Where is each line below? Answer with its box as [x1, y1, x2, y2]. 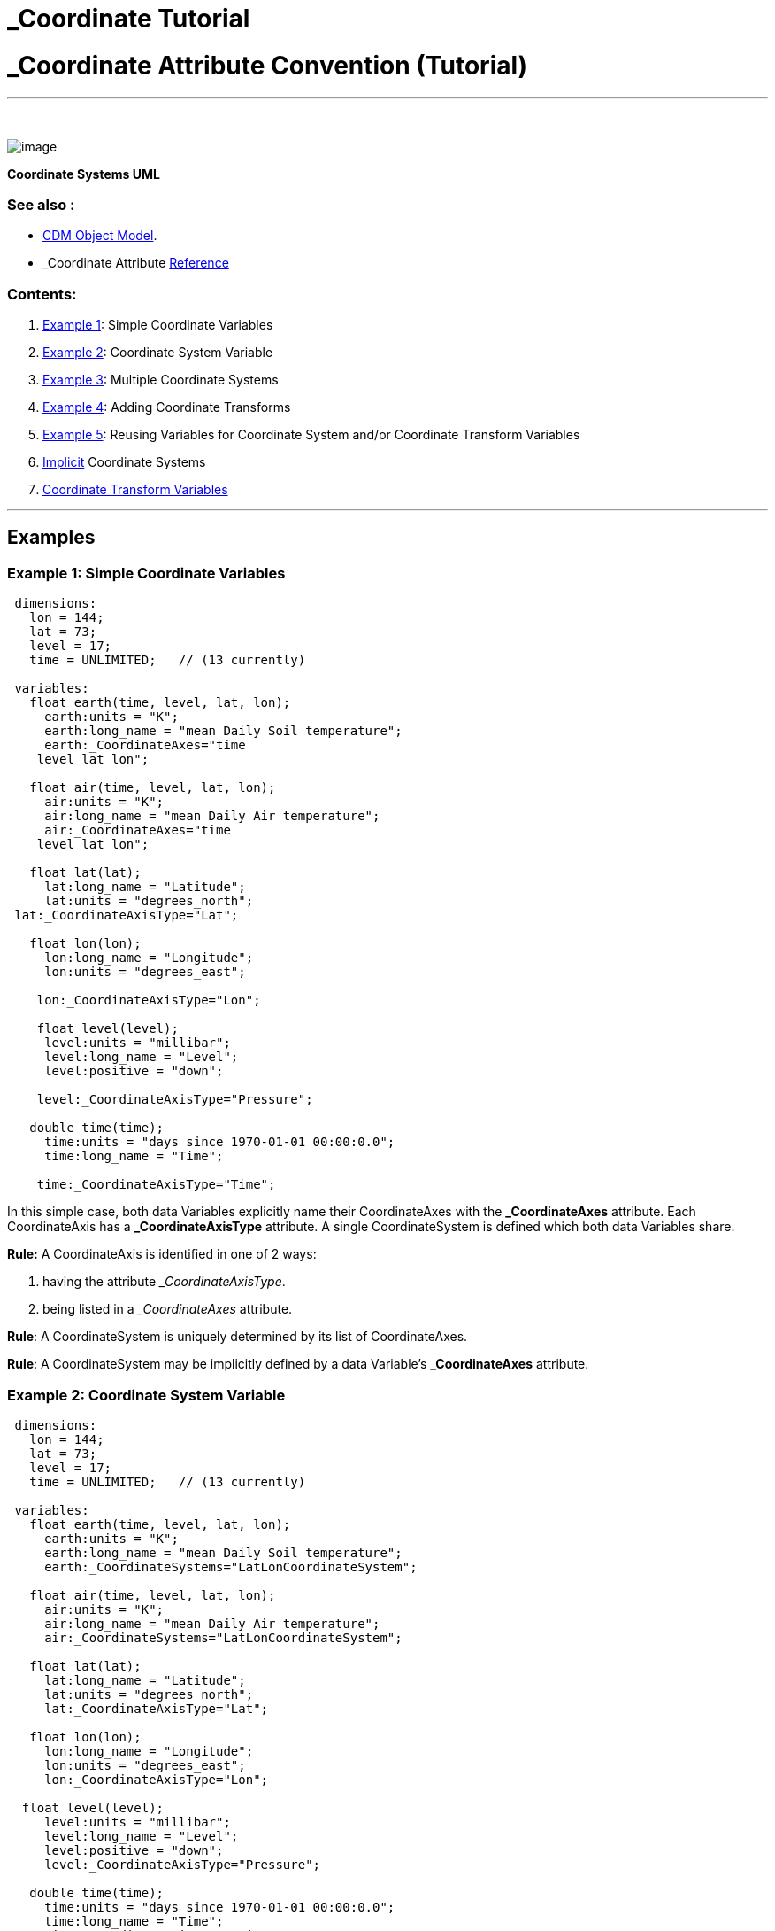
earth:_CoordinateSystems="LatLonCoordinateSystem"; [44, 1559, 418, 1574]
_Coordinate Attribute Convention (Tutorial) [7, 50, 528, 81]
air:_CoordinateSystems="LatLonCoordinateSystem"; [44, 1630, 403, 1645]
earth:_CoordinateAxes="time [44, 738, 246, 753]
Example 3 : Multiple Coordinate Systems [42, 372, 279, 387]
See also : [7, 195, 75, 213]
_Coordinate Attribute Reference [42, 255, 229, 271]
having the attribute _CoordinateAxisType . [42, 1274, 286, 1290]
